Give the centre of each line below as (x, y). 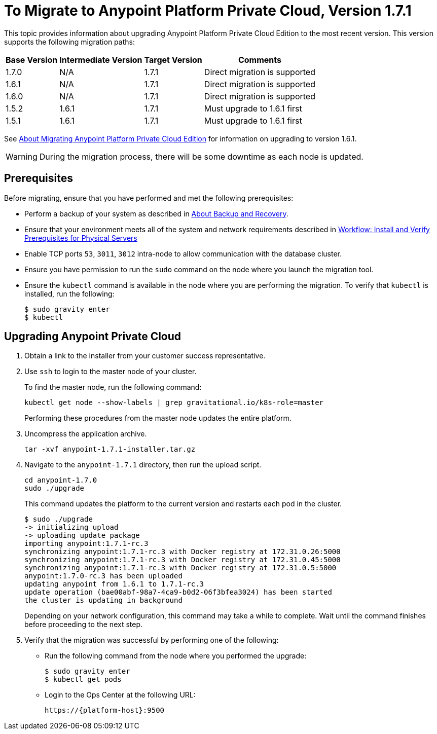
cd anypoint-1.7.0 (61, 480)
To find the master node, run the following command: (113, 387)
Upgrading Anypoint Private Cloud (93, 337)
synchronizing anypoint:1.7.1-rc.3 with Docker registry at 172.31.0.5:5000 (180, 568)
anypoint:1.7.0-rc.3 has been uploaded (103, 576)
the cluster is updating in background (103, 600)
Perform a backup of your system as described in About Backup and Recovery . (156, 213)
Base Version (32, 60)
